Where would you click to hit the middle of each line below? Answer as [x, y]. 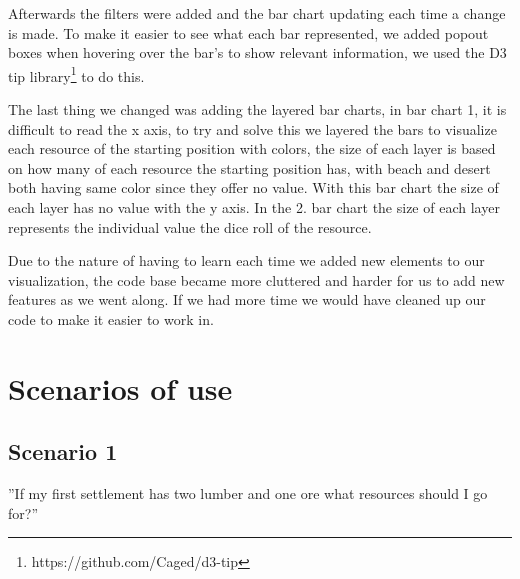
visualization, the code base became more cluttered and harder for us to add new [256, 279]
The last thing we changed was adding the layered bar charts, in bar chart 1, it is [257, 109]
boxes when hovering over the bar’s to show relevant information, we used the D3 [257, 52]
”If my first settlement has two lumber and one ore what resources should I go [248, 493]
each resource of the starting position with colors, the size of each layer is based [252, 148]
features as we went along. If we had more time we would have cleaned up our [247, 299]
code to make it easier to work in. [111, 318]
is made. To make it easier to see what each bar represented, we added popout [248, 32]
